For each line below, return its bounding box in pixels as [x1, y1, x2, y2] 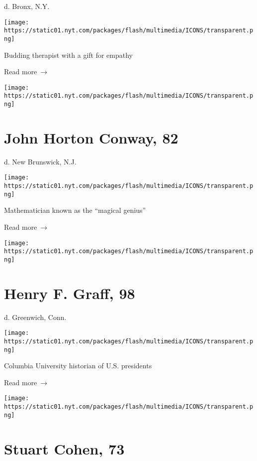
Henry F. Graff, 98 [4, 283, 135, 303]
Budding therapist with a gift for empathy [4, 49, 133, 60]
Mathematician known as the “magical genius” [4, 205, 146, 215]
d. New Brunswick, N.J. [4, 156, 77, 166]
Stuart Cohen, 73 [4, 438, 125, 459]
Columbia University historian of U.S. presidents [4, 360, 152, 371]
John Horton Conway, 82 [4, 127, 178, 148]
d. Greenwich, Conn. [4, 311, 67, 322]
